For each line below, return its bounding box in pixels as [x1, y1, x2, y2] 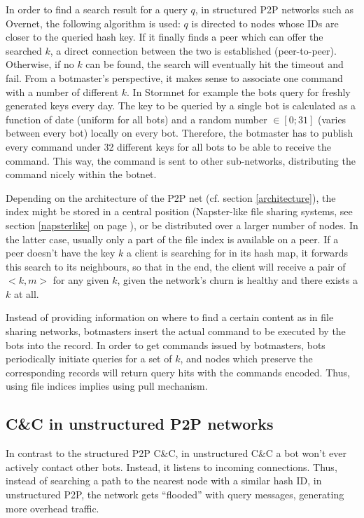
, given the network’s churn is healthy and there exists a [117, 273, 358, 287]
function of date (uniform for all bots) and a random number [6, 111, 267, 126]
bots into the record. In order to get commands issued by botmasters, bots [6, 337, 325, 352]
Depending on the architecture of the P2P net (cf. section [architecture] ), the [6, 190, 336, 205]
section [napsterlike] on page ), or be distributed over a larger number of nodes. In [6, 217, 358, 232]
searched [6, 43, 42, 57]
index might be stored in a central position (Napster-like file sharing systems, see [6, 204, 353, 219]
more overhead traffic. [6, 500, 99, 515]
